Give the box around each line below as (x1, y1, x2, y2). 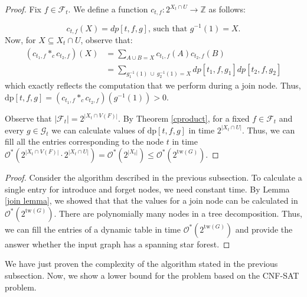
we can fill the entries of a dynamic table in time (5, 223, 181, 235)
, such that (148, 24, 188, 33)
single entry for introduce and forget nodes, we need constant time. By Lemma (5, 182, 290, 195)
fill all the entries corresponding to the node (5, 135, 164, 148)
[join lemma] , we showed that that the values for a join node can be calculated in (5, 194, 298, 207)
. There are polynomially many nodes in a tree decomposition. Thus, (54, 207, 302, 219)
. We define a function (68, 3, 148, 15)
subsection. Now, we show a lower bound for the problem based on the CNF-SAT (5, 269, 299, 281)
